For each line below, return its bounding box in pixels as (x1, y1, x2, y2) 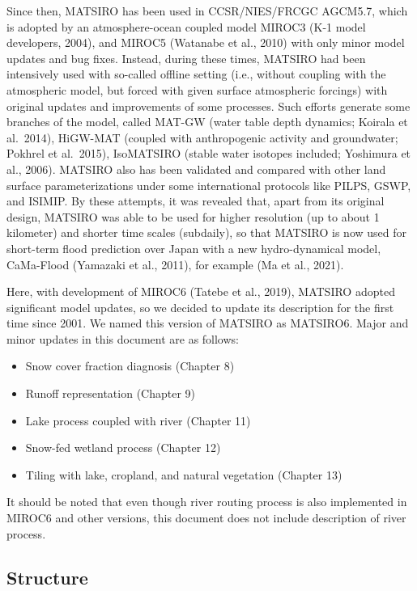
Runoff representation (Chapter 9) (25, 385, 196, 402)
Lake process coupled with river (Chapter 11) (25, 412, 251, 428)
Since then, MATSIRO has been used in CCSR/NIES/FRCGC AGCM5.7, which (6, 2, 408, 19)
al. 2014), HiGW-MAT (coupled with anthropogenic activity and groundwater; (6, 129, 398, 146)
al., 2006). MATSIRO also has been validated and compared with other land (6, 160, 386, 177)
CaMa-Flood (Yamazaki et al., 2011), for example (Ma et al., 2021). (6, 255, 344, 272)
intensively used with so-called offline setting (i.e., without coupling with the (6, 65, 386, 82)
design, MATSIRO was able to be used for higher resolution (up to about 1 (6, 208, 380, 225)
